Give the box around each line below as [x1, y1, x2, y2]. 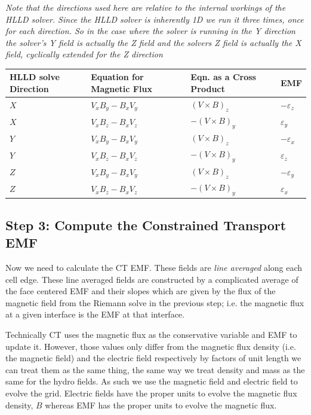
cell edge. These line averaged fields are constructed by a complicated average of [5, 273, 298, 285]
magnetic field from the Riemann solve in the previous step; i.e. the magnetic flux [5, 296, 304, 309]
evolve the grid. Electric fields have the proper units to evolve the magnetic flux [5, 386, 297, 399]
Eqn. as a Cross [190, 71, 256, 83]
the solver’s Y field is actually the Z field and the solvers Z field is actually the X [5, 36, 301, 48]
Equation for [91, 71, 144, 83]
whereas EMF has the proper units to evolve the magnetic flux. [45, 398, 277, 411]
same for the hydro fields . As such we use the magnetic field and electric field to [5, 375, 298, 387]
